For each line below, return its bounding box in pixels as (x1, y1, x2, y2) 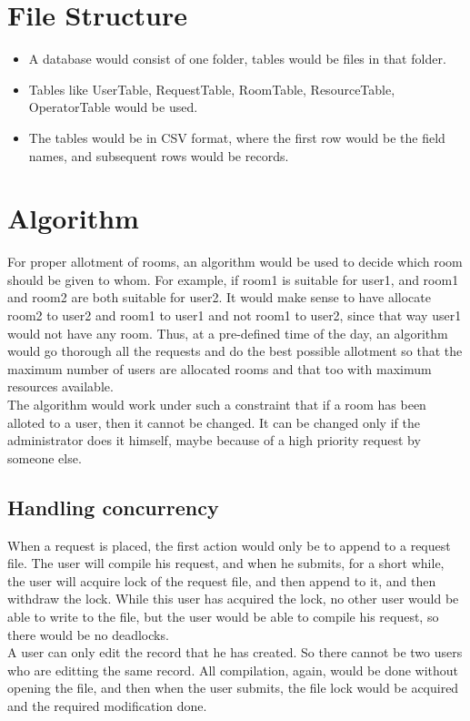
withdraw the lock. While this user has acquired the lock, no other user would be (7, 589, 459, 608)
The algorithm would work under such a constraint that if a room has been (7, 394, 426, 413)
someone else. (7, 448, 82, 467)
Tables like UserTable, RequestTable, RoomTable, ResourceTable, (28, 79, 395, 98)
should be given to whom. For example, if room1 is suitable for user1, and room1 (7, 269, 459, 289)
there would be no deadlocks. (7, 625, 169, 644)
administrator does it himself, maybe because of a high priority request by (7, 431, 421, 450)
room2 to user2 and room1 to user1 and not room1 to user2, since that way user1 (7, 306, 462, 324)
